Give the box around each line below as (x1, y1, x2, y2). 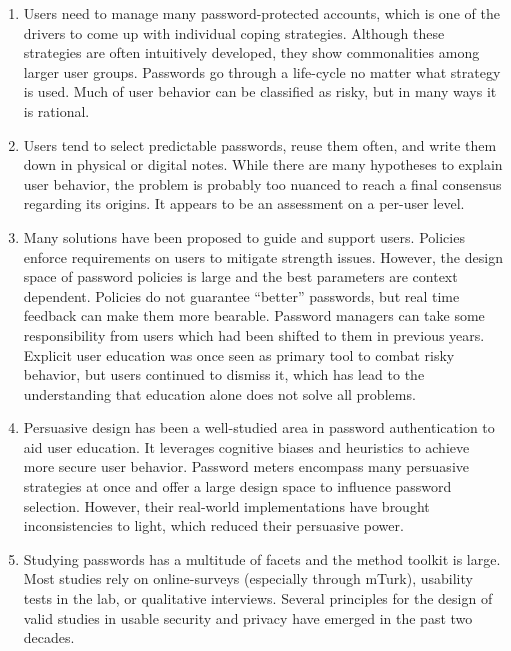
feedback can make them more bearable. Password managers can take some (23, 305, 485, 326)
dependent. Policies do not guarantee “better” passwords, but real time (23, 285, 460, 306)
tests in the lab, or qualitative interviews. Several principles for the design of (23, 588, 493, 609)
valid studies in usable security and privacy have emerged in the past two (23, 607, 473, 628)
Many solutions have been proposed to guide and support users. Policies (23, 226, 465, 247)
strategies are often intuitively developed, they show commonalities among (23, 42, 480, 63)
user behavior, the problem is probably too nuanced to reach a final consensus (23, 173, 502, 194)
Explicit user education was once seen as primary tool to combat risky (23, 344, 455, 365)
